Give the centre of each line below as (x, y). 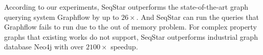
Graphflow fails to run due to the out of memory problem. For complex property (130, 27)
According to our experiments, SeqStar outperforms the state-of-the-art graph (126, 7)
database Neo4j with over (44, 47)
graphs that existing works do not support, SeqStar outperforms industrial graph (131, 36)
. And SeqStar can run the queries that (198, 17)
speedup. (124, 47)
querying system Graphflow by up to (62, 17)
